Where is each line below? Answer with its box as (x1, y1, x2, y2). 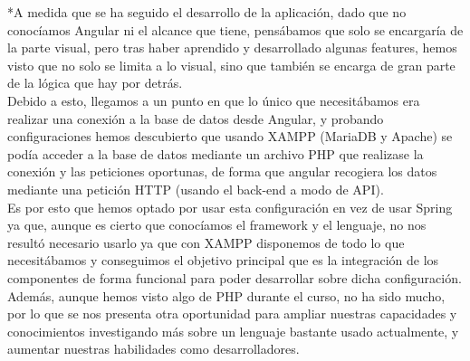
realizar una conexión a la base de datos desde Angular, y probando (7, 109, 384, 128)
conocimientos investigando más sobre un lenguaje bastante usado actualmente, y (7, 321, 459, 340)
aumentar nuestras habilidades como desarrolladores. (7, 339, 300, 358)
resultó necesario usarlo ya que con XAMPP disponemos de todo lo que (7, 233, 405, 252)
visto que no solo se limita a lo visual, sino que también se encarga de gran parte (7, 55, 456, 74)
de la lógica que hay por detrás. (7, 73, 183, 92)
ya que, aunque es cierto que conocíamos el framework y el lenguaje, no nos (7, 215, 427, 234)
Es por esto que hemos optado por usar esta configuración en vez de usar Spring (7, 197, 453, 216)
